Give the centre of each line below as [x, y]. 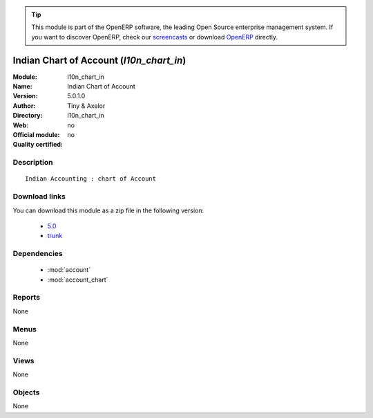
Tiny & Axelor [86, 106]
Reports [27, 298]
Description [33, 163]
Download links [39, 197]
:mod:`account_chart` [78, 280]
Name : [22, 87]
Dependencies [38, 254]
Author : [24, 106]
